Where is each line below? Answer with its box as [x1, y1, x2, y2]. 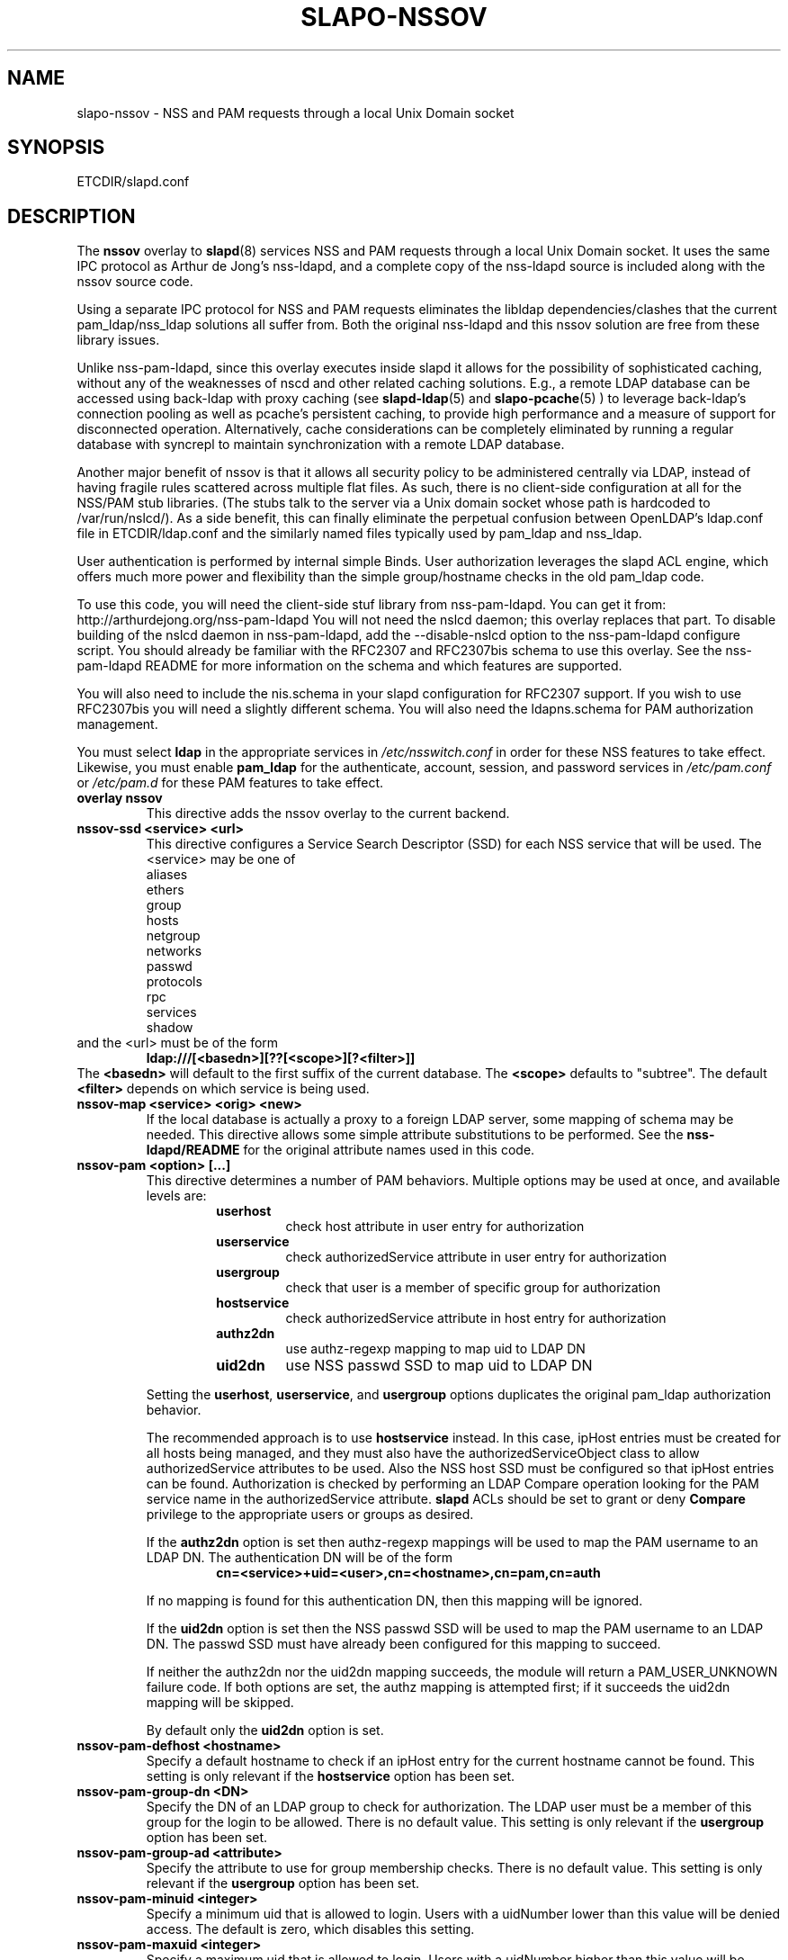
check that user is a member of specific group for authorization [285, 1280, 661, 1296]
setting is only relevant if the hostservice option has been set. [146, 1768, 515, 1785]
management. [76, 716, 158, 733]
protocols [146, 974, 202, 990]
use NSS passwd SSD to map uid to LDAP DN [285, 1356, 593, 1375]
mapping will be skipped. [146, 1695, 294, 1711]
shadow [146, 1020, 193, 1036]
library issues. [76, 332, 160, 348]
